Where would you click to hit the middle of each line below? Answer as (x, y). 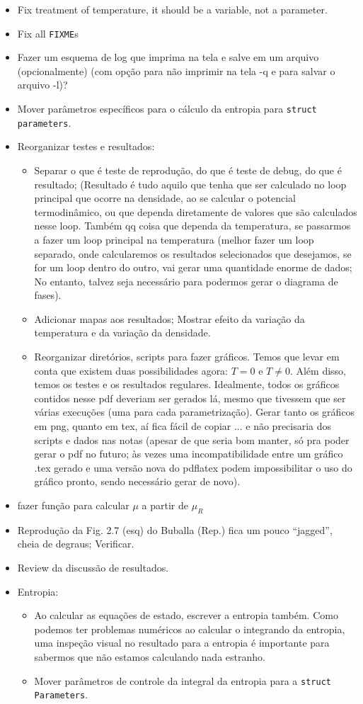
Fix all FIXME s (48, 33)
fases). (48, 295)
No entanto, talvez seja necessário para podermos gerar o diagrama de (186, 281)
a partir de (165, 505)
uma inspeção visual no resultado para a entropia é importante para (182, 643)
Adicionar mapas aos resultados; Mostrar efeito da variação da (169, 318)
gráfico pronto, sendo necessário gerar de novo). (137, 481)
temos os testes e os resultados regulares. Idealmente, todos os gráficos (187, 384)
